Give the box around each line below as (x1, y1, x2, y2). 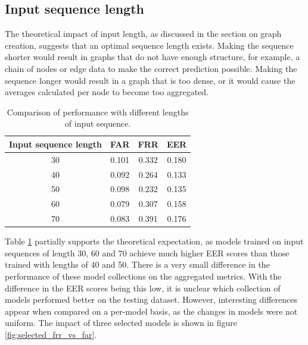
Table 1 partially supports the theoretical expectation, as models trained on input (5, 235, 304, 247)
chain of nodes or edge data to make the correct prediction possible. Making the (5, 62, 297, 74)
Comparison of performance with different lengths (7, 105, 189, 118)
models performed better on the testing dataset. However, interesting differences (5, 293, 297, 306)
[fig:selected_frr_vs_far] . (5, 328, 97, 341)
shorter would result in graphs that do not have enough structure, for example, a (5, 51, 300, 63)
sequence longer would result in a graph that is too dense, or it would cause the (5, 74, 295, 86)
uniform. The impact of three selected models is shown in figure (5, 316, 238, 329)
